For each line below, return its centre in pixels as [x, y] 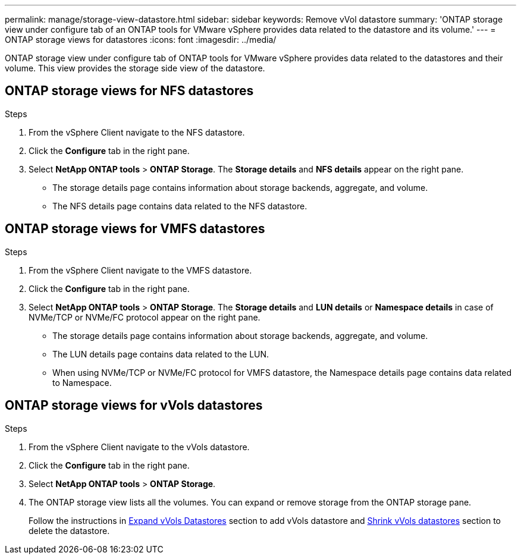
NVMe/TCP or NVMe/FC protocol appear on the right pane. [145, 317]
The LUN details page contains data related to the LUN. [161, 354]
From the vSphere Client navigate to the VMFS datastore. [140, 270]
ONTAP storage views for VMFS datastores [135, 229]
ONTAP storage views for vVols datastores [134, 406]
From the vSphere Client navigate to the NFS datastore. [137, 132]
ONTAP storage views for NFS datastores [129, 91]
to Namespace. [82, 382]
